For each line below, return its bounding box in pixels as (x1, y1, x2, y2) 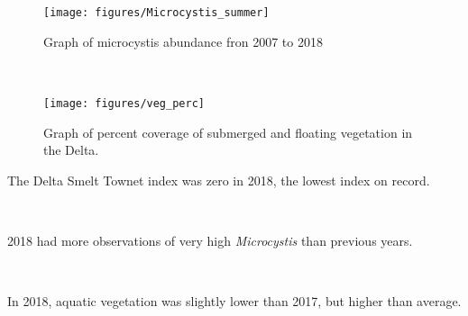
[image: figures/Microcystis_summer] (43, 6, 270, 19)
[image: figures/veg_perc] (43, 96, 205, 110)
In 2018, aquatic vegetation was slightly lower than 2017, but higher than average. (7, 292, 462, 311)
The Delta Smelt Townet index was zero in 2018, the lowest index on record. (7, 170, 430, 189)
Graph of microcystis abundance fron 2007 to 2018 (43, 32, 323, 50)
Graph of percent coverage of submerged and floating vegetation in (43, 122, 413, 141)
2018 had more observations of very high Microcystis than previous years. (7, 230, 413, 249)
